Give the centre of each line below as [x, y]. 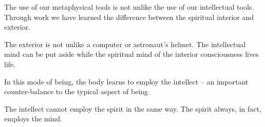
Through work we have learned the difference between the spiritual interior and [129, 17]
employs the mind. [33, 119]
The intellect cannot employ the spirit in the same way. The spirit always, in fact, [133, 108]
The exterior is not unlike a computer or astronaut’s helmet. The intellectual [125, 44]
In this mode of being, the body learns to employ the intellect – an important [126, 81]
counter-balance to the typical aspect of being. [77, 91]
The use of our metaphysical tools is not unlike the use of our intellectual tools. [129, 7]
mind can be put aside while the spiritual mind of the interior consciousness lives [131, 54]
